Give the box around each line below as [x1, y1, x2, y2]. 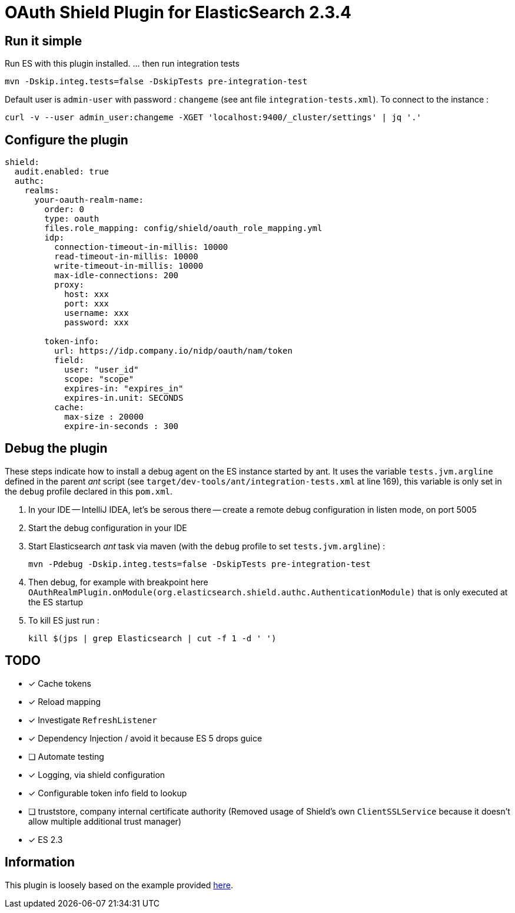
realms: [24, 186, 59, 196]
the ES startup [28, 596, 84, 607]
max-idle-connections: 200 [54, 271, 179, 281]
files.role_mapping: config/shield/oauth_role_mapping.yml [44, 223, 323, 233]
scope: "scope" [64, 374, 134, 384]
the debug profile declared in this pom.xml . [5, 486, 173, 496]
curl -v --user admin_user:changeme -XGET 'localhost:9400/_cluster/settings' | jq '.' [5, 113, 422, 123]
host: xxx [64, 289, 109, 299]
